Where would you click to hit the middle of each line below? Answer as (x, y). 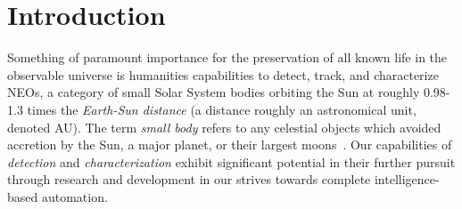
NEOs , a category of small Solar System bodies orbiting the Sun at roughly (214, 92)
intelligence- (407, 179)
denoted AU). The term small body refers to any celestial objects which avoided (224, 127)
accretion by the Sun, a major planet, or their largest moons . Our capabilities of (230, 145)
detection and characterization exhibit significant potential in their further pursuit (231, 161)
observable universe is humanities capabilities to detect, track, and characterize (223, 74)
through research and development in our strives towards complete (189, 179)
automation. (74, 196)
